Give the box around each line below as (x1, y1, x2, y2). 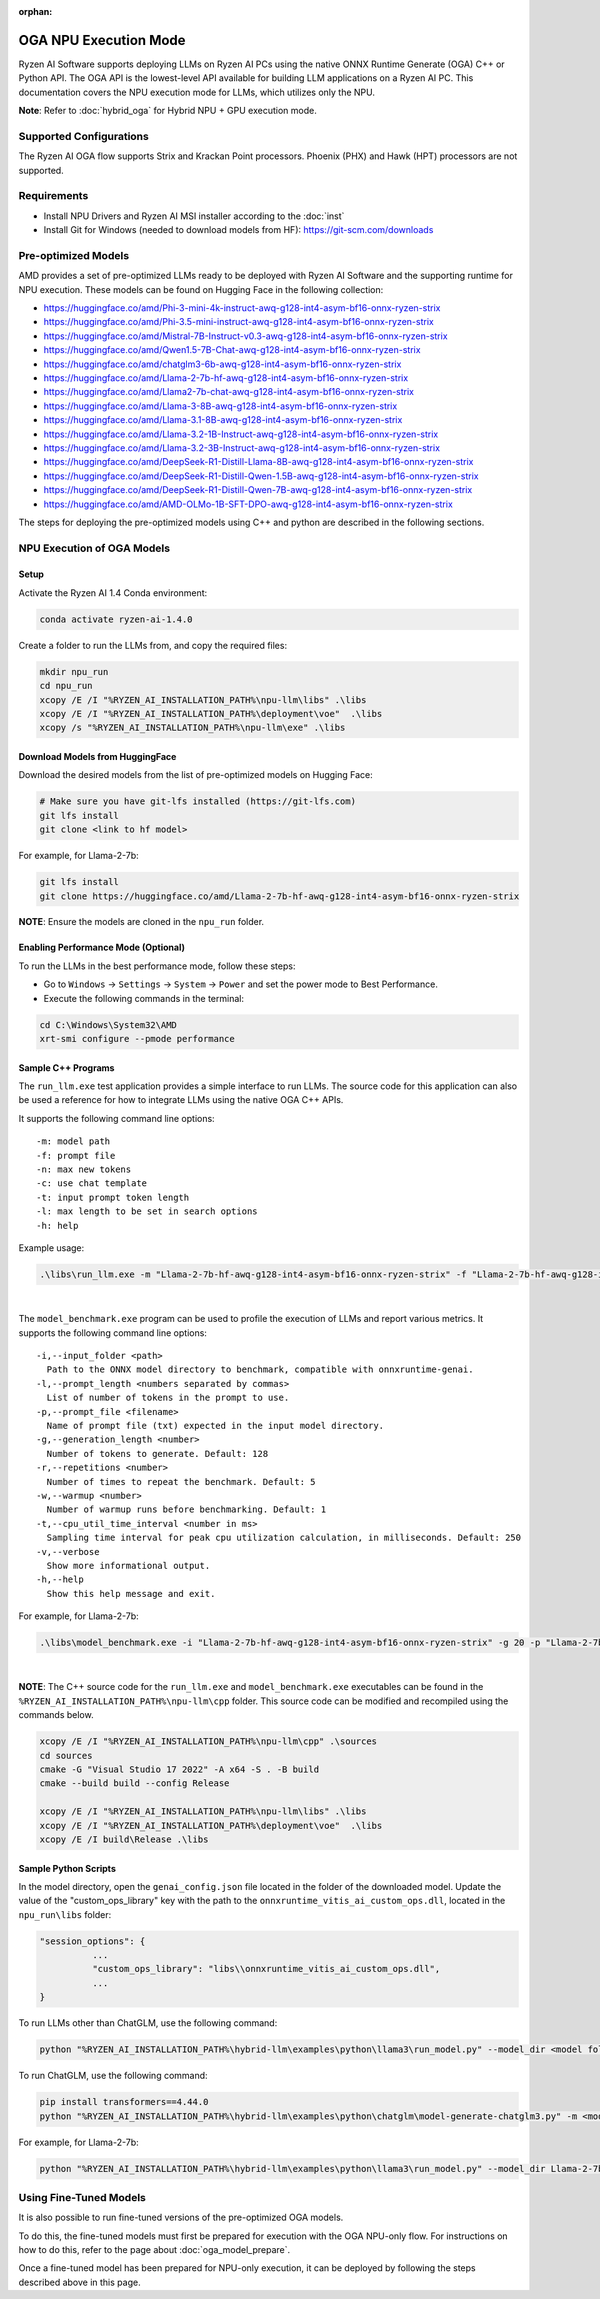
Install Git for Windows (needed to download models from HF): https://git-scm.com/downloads (43, 224, 434, 236)
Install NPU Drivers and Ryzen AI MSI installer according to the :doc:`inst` (43, 210, 345, 222)
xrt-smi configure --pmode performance (39, 1033, 235, 1045)
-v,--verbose (36, 1546, 100, 1557)
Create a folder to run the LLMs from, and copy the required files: (18, 639, 288, 651)
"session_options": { (39, 1935, 146, 1947)
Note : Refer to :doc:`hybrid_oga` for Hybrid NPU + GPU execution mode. (18, 105, 317, 117)
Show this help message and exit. (46, 1588, 216, 1599)
